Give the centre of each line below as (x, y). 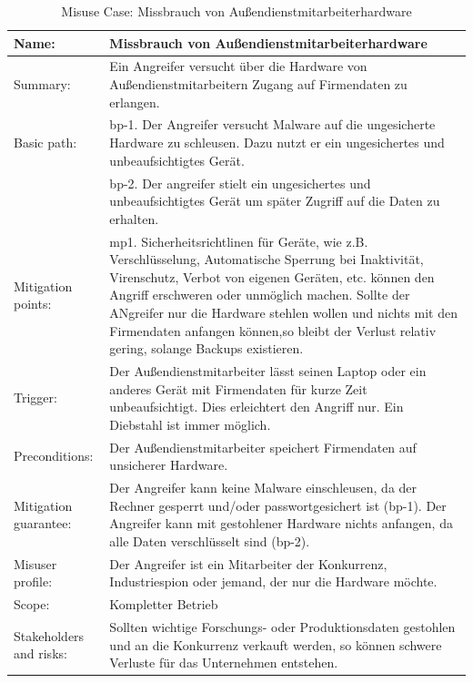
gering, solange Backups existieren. (206, 348)
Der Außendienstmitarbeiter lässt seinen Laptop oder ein (268, 370)
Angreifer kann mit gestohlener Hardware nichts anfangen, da (281, 523)
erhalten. (134, 218)
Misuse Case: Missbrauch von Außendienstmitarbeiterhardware (236, 11)
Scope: (32, 604)
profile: (33, 581)
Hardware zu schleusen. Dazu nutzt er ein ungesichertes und (277, 143)
